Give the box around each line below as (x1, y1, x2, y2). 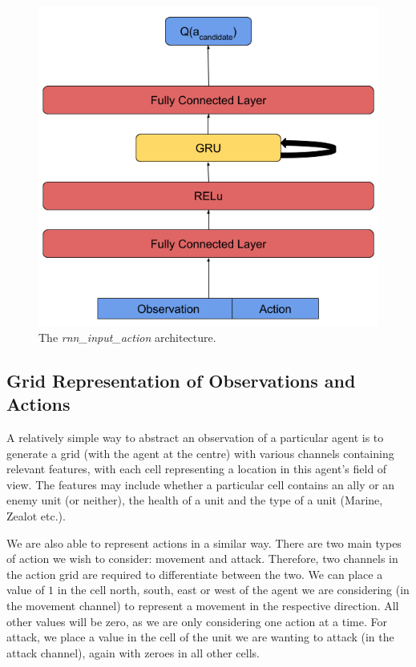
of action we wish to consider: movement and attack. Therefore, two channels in (6, 550, 398, 567)
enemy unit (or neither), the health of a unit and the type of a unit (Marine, (6, 492, 383, 508)
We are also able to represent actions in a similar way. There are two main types (6, 534, 402, 551)
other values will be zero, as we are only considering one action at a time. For (6, 613, 388, 629)
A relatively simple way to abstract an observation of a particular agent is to (6, 429, 384, 446)
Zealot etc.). (6, 507, 66, 524)
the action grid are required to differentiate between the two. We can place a (6, 565, 383, 582)
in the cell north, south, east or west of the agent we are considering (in (57, 581, 410, 598)
